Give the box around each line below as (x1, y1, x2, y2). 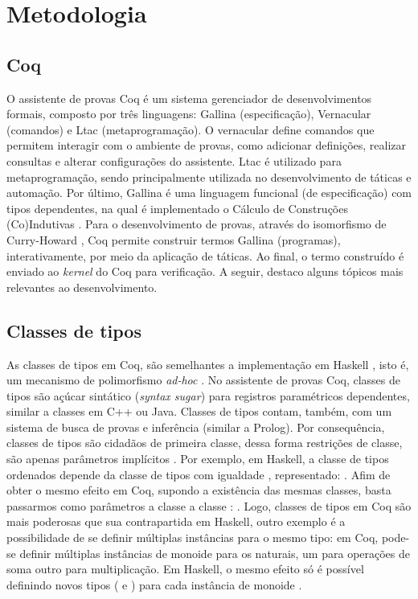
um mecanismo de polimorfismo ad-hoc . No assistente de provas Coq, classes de (6, 371, 400, 388)
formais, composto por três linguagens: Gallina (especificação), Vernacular (6, 105, 371, 122)
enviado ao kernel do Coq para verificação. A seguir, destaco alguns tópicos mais (6, 263, 404, 280)
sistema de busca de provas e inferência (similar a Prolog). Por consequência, (6, 418, 385, 435)
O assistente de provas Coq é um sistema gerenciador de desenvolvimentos (6, 89, 372, 106)
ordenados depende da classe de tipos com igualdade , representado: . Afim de (6, 466, 391, 482)
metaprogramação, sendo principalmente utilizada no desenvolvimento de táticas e (6, 168, 412, 185)
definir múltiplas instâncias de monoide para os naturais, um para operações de (19, 544, 411, 561)
